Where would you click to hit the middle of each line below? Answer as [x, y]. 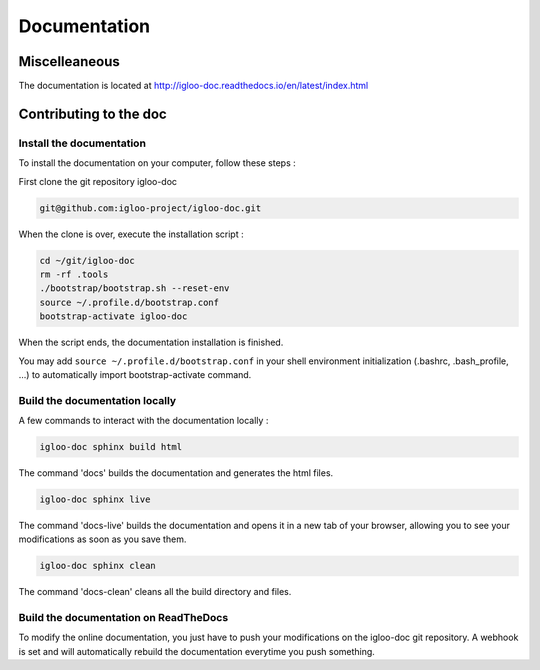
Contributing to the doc [92, 113]
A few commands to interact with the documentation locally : [143, 421]
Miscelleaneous [69, 61]
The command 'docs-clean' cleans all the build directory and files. [155, 592]
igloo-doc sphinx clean [98, 566]
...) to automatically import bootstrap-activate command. [135, 374]
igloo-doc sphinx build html [111, 447]
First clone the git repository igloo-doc [98, 181]
